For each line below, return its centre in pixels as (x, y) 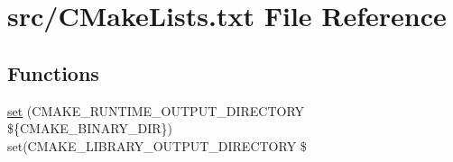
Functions (53, 72)
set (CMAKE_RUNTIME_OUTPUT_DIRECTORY (156, 110)
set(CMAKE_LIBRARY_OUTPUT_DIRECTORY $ (157, 145)
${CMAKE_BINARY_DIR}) (90, 128)
